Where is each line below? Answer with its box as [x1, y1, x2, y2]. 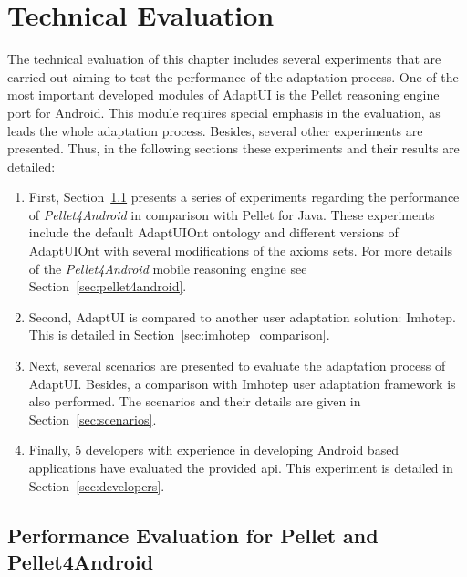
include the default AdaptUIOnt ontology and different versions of [28, 223, 399, 242]
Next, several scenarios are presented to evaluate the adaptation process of [28, 356, 446, 375]
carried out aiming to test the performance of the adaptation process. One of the [7, 67, 459, 86]
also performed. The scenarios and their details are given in [28, 392, 361, 411]
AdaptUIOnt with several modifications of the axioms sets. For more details [28, 241, 453, 260]
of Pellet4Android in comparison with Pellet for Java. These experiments [28, 205, 435, 224]
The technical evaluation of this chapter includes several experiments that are [7, 49, 441, 68]
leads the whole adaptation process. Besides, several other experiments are [7, 121, 423, 140]
